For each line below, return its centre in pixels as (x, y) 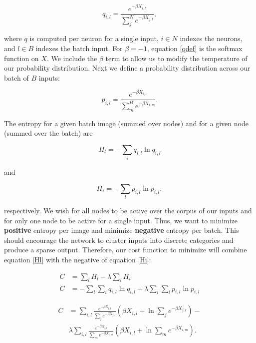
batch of (16, 77)
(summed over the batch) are (48, 133)
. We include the (72, 58)
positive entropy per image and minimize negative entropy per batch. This (122, 230)
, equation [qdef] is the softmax (195, 48)
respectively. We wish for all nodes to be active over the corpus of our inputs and (128, 211)
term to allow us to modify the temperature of (176, 58)
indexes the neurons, (211, 38)
